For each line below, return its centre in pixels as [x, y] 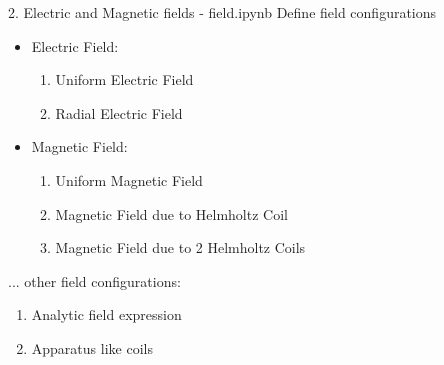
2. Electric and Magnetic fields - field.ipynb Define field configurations [222, 12]
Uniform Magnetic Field [129, 179]
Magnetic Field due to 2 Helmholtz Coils [180, 247]
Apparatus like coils [92, 347]
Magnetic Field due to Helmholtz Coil [171, 213]
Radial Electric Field [119, 112]
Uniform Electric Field [124, 79]
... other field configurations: [94, 280]
